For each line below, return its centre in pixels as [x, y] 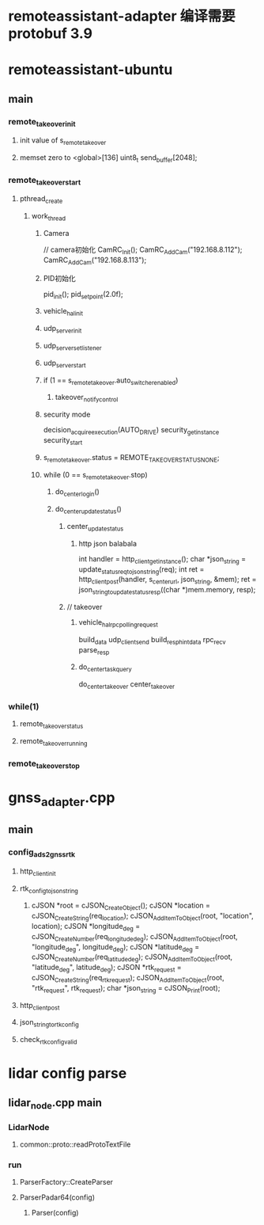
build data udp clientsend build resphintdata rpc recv [152, 640]
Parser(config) [55, 1213]
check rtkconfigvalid [48, 1040]
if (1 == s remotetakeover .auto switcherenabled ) [111, 381]
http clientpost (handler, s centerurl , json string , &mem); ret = [168, 580]
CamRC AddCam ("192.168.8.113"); [95, 261]
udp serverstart [64, 363]
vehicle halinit [63, 312]
